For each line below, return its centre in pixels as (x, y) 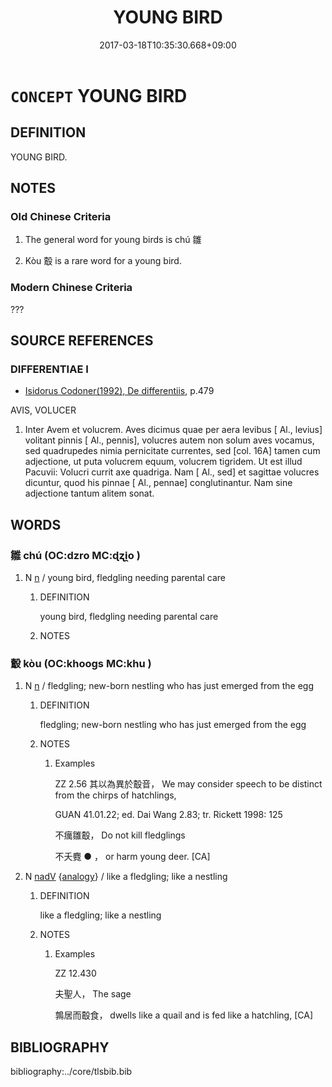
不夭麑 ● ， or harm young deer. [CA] (132, 857)
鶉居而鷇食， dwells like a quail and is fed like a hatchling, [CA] (184, 1015)
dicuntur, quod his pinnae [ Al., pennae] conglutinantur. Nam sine (158, 483)
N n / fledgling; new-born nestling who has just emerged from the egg (169, 686)
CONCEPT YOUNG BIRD (99, 95)
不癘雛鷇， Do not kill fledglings (120, 835)
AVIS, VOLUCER (43, 410)
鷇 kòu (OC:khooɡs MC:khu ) (81, 664)
